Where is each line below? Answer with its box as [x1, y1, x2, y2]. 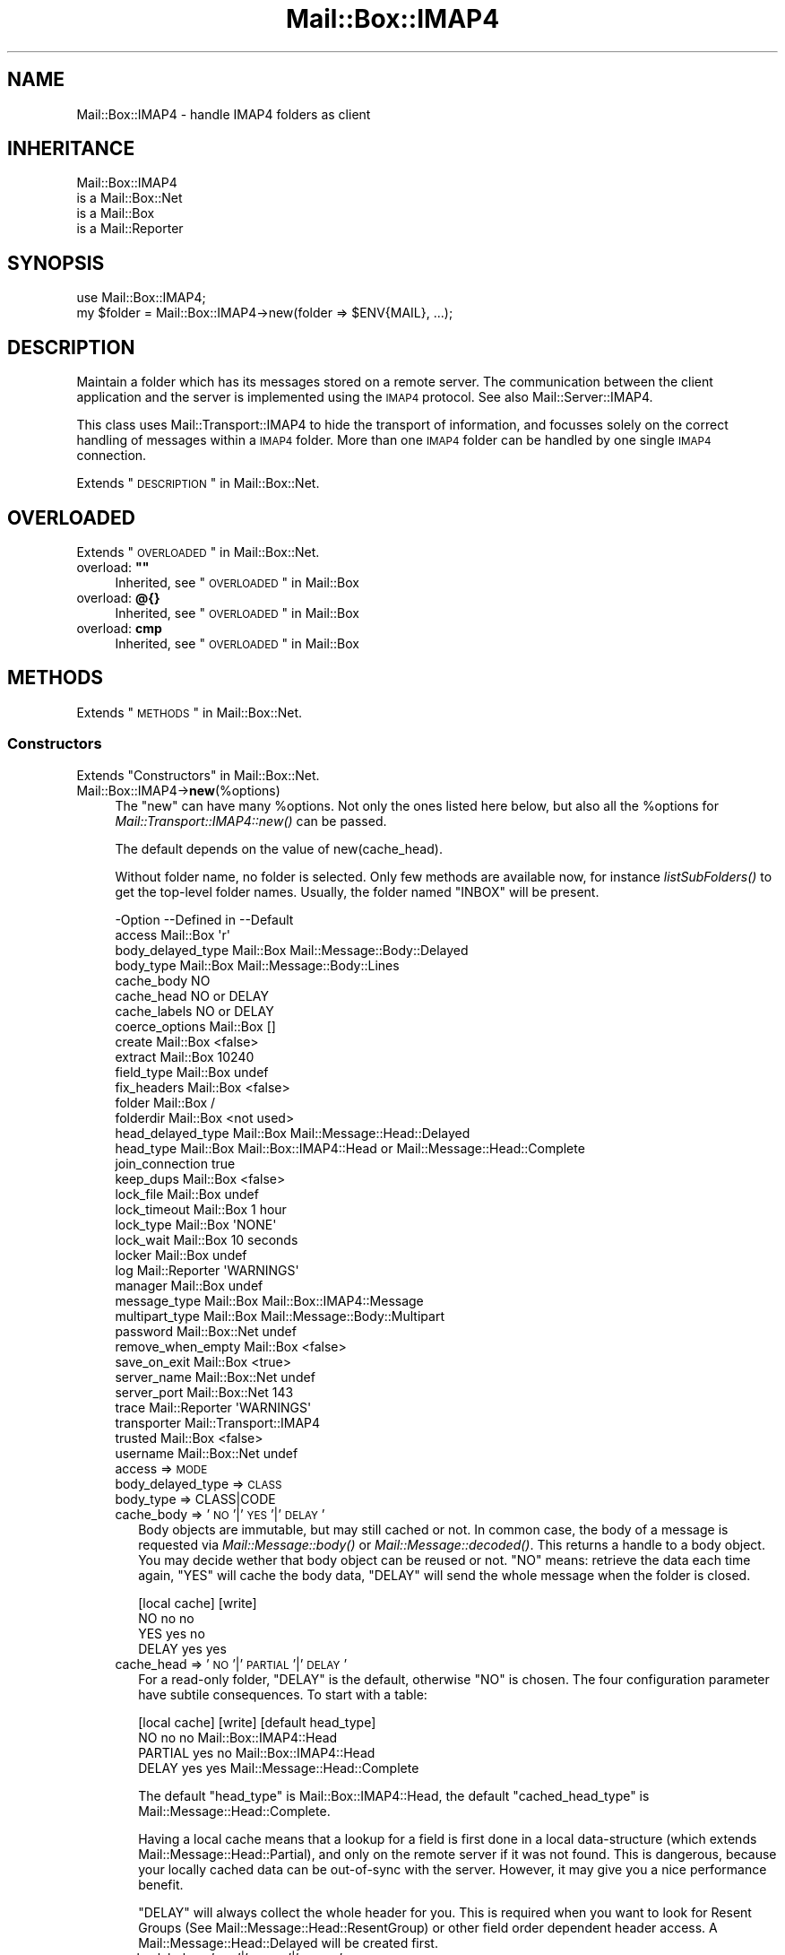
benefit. [138, 1876, 184, 1892]
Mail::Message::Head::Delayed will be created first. [138, 1934, 438, 1951]
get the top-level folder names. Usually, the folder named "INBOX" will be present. [115, 883, 600, 899]
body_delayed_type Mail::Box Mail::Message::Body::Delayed [115, 942, 469, 958]
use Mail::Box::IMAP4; [76, 290, 206, 306]
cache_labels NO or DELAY [115, 1003, 274, 1019]
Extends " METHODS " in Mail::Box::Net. [76, 704, 303, 720]
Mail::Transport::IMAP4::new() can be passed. [115, 812, 387, 829]
